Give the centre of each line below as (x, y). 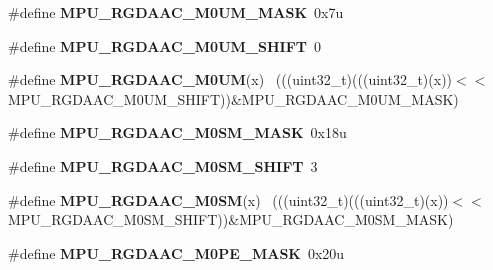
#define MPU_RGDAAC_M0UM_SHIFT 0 (164, 45)
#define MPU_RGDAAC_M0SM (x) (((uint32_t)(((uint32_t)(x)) (228, 199)
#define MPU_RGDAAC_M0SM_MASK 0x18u (177, 132)
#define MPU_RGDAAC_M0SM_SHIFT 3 (163, 165)
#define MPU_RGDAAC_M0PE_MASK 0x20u (176, 252)
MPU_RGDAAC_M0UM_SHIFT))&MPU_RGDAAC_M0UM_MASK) (233, 98)
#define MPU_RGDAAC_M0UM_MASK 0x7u (176, 12)
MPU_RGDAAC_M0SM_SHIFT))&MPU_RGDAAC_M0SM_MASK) (231, 219)
